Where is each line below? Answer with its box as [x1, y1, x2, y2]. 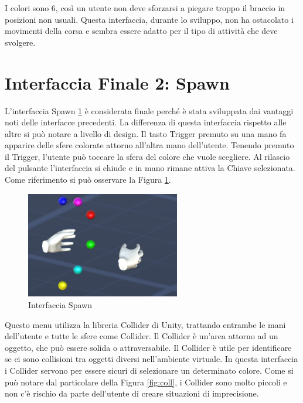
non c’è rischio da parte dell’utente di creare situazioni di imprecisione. [5, 387, 259, 399]
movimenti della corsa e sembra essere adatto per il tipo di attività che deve [5, 25, 278, 37]
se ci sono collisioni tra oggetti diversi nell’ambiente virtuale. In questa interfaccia [5, 353, 298, 365]
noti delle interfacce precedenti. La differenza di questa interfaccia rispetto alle [5, 116, 287, 128]
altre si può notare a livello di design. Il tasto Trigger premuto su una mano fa [5, 127, 287, 139]
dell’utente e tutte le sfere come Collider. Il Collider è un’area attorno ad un [5, 330, 278, 342]
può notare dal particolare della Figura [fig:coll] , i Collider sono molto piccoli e [5, 375, 287, 388]
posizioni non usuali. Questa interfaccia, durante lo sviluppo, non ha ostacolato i [5, 13, 294, 25]
